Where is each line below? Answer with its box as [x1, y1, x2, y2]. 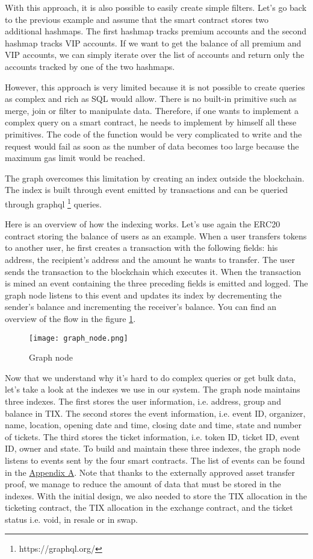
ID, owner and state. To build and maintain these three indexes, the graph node [5, 442, 300, 455]
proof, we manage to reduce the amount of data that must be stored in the [5, 478, 281, 490]
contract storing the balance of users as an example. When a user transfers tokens [5, 229, 307, 242]
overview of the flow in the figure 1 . [5, 312, 136, 324]
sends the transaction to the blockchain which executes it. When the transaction [5, 265, 301, 277]
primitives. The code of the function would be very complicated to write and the [5, 127, 302, 140]
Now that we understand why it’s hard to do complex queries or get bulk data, [5, 371, 296, 384]
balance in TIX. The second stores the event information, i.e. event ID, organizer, [5, 406, 306, 419]
